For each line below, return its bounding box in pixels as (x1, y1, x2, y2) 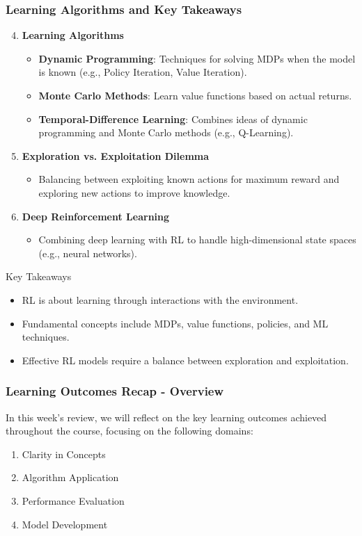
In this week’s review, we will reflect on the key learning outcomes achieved (6, 409, 327, 424)
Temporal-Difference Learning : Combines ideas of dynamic (38, 111, 308, 126)
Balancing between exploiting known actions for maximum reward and (38, 172, 340, 186)
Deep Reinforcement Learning (22, 209, 170, 223)
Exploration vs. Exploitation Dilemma (22, 148, 210, 163)
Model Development (22, 517, 108, 531)
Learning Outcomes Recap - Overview (6, 382, 224, 400)
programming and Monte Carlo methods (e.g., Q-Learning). (38, 125, 294, 140)
